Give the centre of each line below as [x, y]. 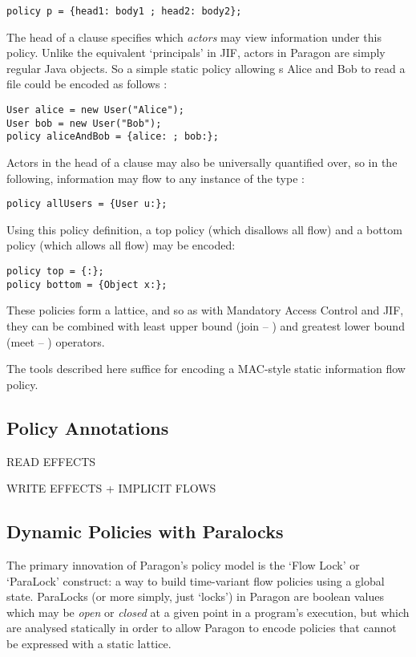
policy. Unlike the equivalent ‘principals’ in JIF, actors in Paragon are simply [196, 53]
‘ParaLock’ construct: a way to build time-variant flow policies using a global [196, 580]
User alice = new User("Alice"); [95, 110]
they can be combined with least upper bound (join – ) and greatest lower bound [206, 325]
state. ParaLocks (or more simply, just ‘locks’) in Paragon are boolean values [196, 596]
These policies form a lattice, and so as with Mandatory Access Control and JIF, [205, 310]
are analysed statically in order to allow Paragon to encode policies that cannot [202, 628]
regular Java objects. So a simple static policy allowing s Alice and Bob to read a [206, 68]
